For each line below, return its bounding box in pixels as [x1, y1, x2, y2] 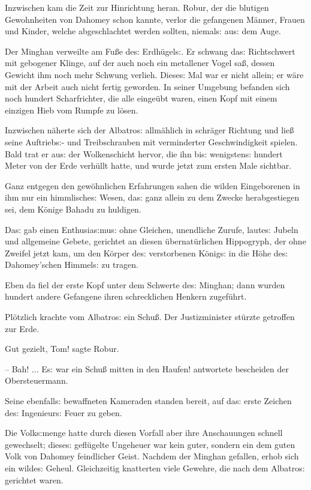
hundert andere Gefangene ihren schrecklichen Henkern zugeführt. [5, 290, 247, 303]
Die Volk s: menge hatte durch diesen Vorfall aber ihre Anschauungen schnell [5, 426, 283, 439]
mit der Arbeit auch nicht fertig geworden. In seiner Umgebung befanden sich [5, 80, 290, 92]
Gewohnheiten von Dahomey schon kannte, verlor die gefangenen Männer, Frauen [5, 13, 305, 25]
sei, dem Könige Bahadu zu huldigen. [5, 202, 141, 215]
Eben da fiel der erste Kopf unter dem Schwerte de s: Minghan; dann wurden [5, 278, 285, 291]
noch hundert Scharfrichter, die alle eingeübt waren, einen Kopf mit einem [5, 92, 277, 104]
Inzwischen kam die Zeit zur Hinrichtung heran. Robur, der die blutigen [5, 1, 269, 13]
